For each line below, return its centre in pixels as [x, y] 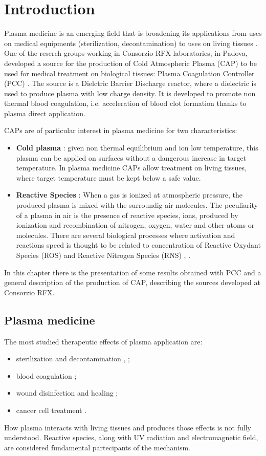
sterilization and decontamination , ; [73, 359]
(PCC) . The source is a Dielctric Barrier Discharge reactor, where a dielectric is [130, 83]
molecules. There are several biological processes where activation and [126, 235]
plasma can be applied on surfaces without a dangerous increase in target [131, 157]
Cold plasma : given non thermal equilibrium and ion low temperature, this [137, 148]
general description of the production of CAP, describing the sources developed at [132, 282]
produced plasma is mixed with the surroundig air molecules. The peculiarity [137, 205]
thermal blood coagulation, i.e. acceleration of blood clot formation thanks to [125, 103]
